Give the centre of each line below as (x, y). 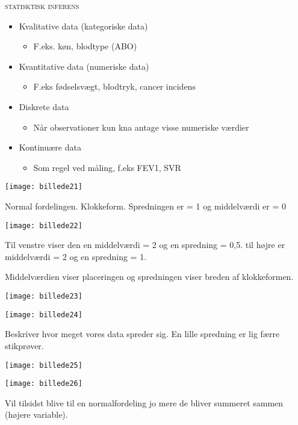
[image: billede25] (44, 365)
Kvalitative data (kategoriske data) (83, 26)
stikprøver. (24, 345)
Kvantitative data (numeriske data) (84, 66)
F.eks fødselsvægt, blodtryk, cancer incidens (114, 86)
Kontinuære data (50, 147)
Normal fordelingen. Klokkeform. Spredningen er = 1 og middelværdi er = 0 (145, 206)
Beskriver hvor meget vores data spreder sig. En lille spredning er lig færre (142, 334)
